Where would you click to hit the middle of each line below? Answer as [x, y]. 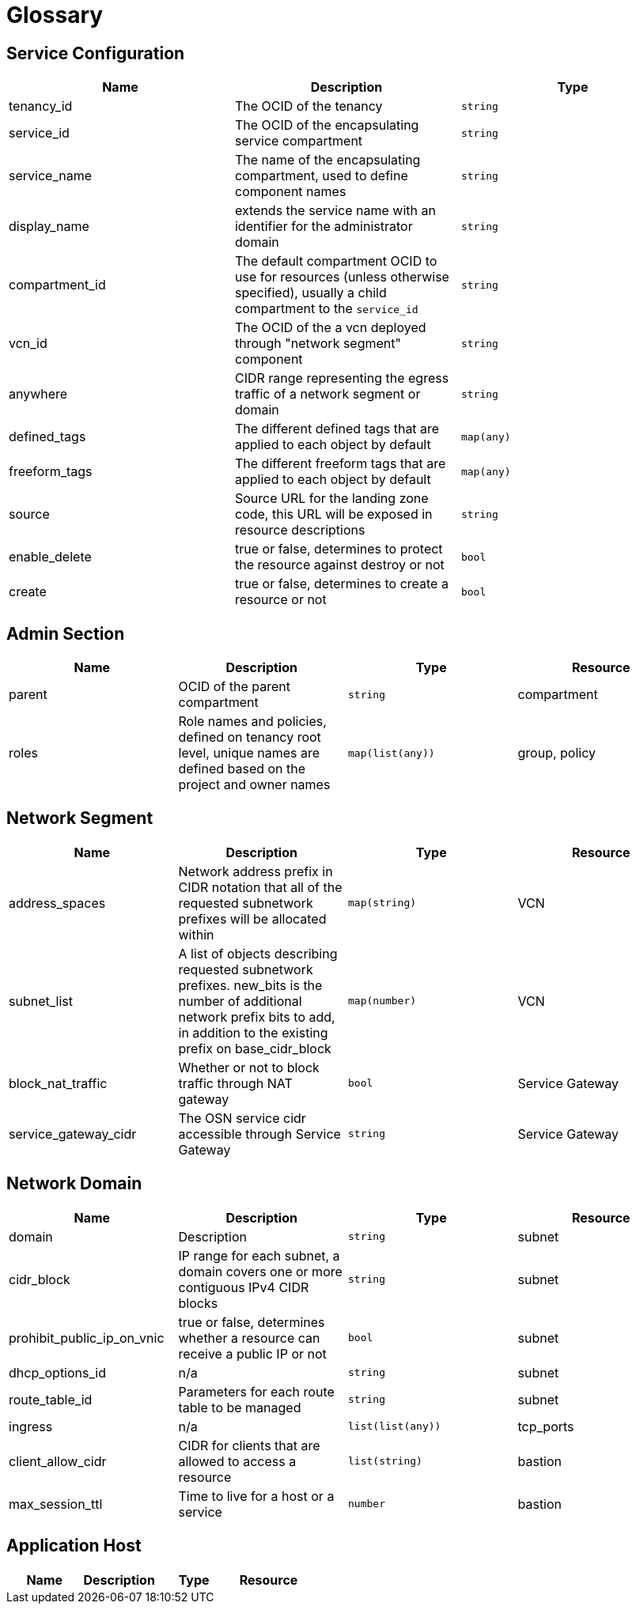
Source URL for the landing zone [331, 499]
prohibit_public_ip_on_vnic [87, 1338]
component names [290, 192]
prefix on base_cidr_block [255, 1048]
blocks [198, 1303]
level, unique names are [249, 753]
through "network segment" [318, 344]
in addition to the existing [253, 1032]
